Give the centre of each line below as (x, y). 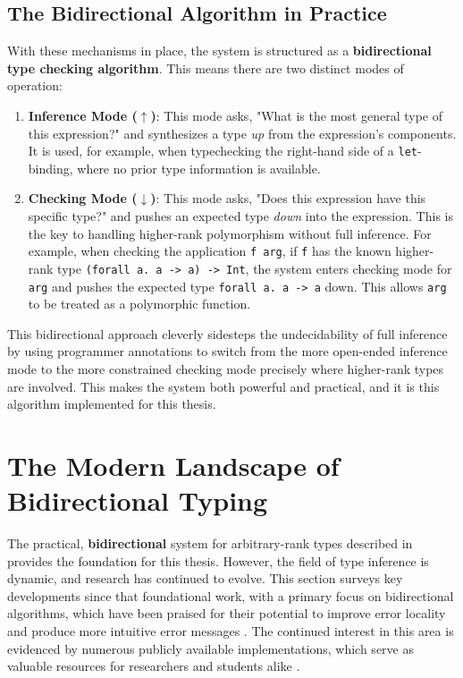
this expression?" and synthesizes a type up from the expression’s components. (242, 133)
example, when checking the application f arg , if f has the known (210, 251)
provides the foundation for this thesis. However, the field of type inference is (218, 560)
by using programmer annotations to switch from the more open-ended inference (227, 351)
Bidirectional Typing (138, 500)
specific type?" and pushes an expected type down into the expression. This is (240, 216)
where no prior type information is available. (199, 168)
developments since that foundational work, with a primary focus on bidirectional (231, 595)
